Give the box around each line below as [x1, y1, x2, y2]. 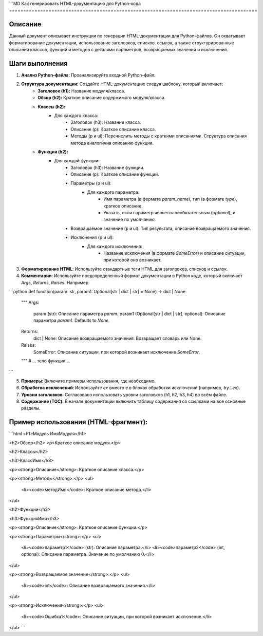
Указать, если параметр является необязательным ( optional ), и [103, 210, 236, 216]
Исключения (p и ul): [71, 234, 114, 241]
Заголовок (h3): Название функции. [71, 165, 145, 170]
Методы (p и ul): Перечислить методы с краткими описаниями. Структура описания [71, 133, 247, 139]
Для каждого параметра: [87, 189, 140, 195]
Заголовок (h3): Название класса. [71, 119, 141, 125]
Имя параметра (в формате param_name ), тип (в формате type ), [103, 196, 237, 202]
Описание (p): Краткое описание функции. [71, 171, 159, 177]
